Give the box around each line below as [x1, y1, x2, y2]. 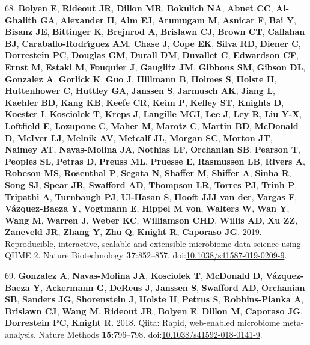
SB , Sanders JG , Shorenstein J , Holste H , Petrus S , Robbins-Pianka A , [5, 293, 304, 305]
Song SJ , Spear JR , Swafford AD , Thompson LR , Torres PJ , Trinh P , [5, 178, 297, 191]
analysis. [5, 328, 36, 341]
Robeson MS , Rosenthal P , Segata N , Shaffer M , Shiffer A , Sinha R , [5, 166, 291, 179]
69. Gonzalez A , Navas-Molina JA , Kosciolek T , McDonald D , [5, 269, 263, 282]
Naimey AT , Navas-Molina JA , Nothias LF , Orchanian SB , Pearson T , [5, 143, 300, 156]
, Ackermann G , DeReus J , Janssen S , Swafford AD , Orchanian [40, 281, 305, 293]
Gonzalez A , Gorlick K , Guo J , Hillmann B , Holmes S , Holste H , [5, 72, 277, 85]
